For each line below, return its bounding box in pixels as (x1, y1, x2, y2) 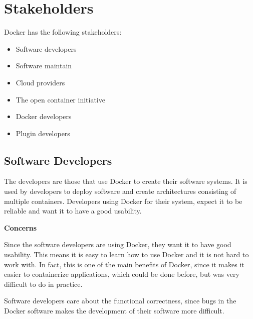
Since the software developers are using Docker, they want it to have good (4, 239, 231, 250)
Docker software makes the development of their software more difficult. (4, 305, 224, 316)
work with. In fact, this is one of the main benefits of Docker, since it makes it (4, 259, 244, 269)
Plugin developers (16, 128, 70, 138)
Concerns (4, 222, 37, 233)
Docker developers (16, 111, 72, 122)
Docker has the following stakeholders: (4, 27, 122, 37)
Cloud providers (16, 77, 65, 87)
